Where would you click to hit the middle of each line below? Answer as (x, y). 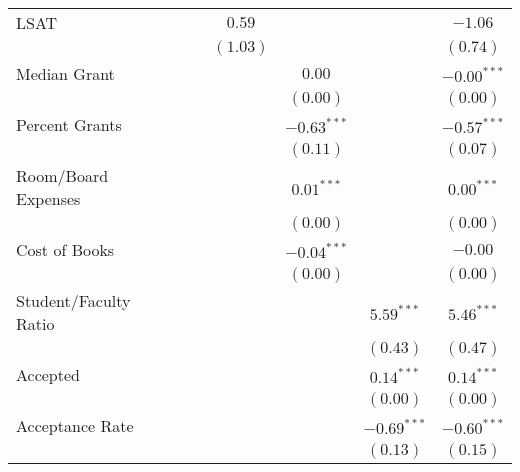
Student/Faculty (73, 300)
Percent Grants (69, 124)
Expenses (48, 198)
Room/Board (62, 175)
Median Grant (65, 73)
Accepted (48, 374)
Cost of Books (65, 249)
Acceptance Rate (75, 425)
